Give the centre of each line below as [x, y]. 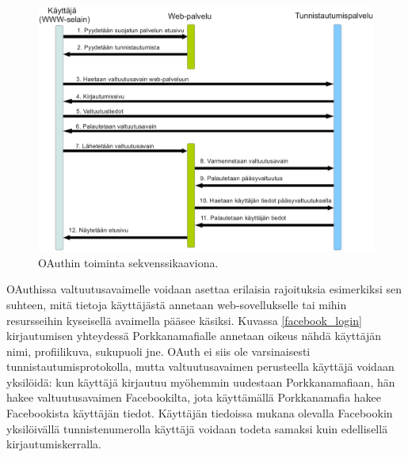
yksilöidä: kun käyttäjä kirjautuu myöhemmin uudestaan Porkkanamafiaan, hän [201, 381]
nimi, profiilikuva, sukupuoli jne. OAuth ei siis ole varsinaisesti [158, 351]
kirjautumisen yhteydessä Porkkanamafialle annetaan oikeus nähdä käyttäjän [194, 336]
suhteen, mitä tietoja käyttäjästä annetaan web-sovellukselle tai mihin [177, 304]
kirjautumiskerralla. [54, 444]
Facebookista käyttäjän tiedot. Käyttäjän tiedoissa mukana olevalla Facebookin [200, 413]
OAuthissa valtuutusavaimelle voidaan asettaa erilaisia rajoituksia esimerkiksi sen [204, 289]
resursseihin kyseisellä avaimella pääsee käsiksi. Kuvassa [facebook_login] [184, 320]
